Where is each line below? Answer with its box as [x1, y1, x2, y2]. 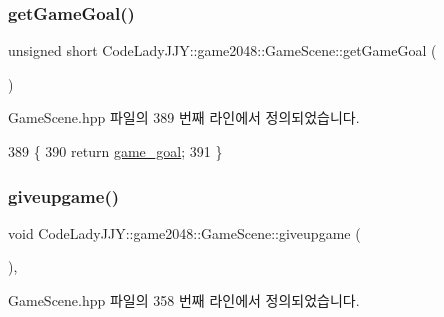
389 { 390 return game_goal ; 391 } [8, 141, 223, 161]
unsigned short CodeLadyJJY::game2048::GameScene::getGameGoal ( [8, 40, 437, 61]
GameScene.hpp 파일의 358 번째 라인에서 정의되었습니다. [8, 290, 360, 310]
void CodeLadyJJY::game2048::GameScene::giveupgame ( [8, 222, 361, 243]
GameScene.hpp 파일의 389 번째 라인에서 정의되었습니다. [8, 107, 360, 128]
